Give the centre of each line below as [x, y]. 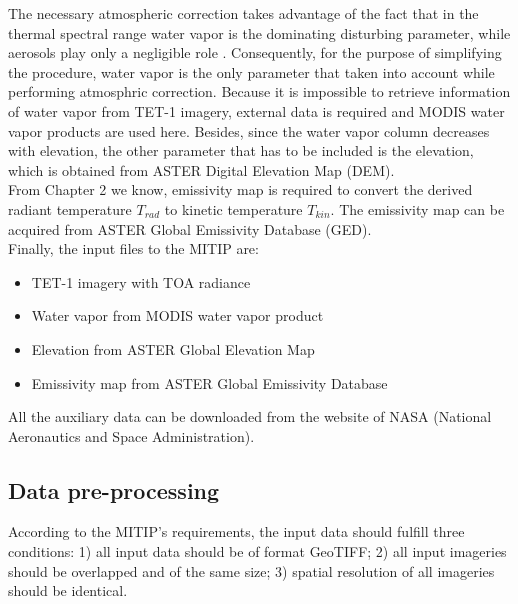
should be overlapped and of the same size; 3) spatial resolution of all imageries [251, 570]
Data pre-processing [114, 489]
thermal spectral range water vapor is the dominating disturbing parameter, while [259, 32]
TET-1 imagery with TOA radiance [141, 281]
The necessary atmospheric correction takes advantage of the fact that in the [243, 13]
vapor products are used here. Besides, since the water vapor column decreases [249, 130]
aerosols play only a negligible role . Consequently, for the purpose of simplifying [255, 52]
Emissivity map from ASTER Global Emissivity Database [209, 382]
